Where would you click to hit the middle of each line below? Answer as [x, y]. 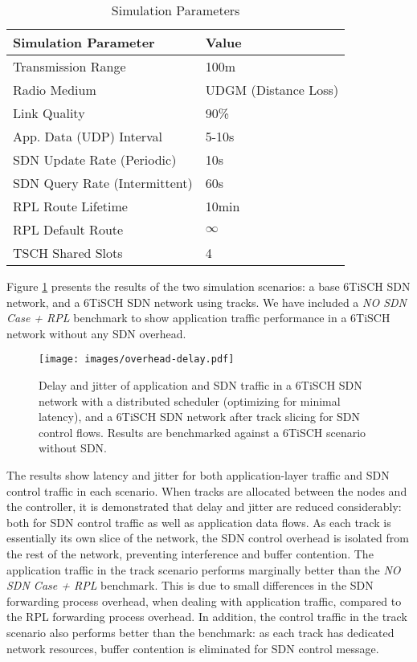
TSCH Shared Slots [68, 253]
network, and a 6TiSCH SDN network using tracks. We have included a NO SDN [207, 302]
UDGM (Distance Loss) [272, 90]
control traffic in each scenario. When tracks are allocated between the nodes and [207, 490]
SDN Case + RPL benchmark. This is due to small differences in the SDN [190, 585]
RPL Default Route [68, 229]
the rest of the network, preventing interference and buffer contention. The [190, 553]
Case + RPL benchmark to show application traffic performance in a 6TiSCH [198, 318]
